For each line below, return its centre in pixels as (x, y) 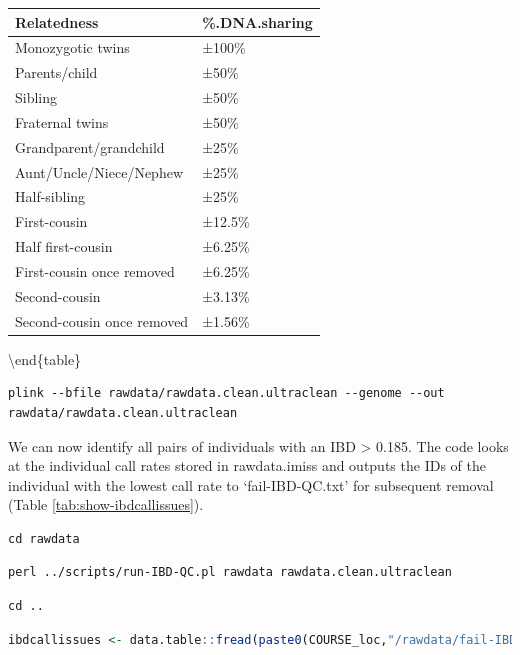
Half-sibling (50, 196)
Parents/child (56, 72)
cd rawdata (44, 538)
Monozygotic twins (72, 47)
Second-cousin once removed (102, 320)
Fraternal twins (62, 121)
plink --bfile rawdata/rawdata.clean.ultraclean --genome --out (226, 393)
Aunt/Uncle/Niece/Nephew (99, 171)
